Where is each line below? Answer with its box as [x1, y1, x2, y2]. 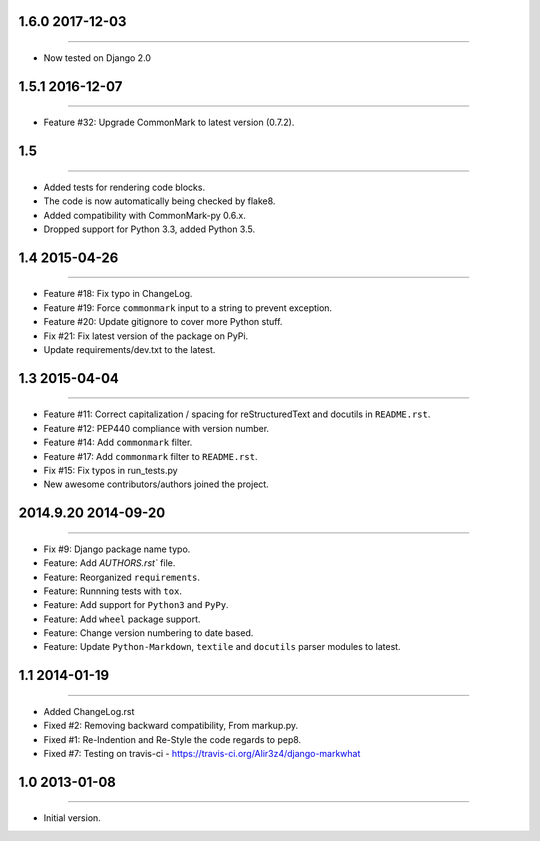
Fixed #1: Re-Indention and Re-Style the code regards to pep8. [43, 733, 302, 745]
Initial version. [43, 812, 102, 824]
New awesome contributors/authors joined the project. [43, 478, 269, 490]
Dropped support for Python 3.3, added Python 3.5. [43, 223, 255, 235]
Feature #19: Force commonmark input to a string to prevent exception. [43, 301, 333, 314]
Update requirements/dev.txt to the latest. [43, 343, 216, 355]
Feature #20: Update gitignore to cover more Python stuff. [43, 316, 283, 328]
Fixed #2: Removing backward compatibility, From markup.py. [43, 720, 299, 732]
